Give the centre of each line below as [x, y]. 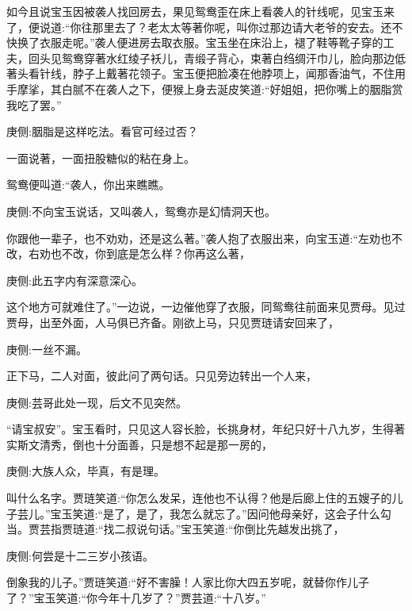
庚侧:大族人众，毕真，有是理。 [86, 471]
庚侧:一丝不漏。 [47, 349]
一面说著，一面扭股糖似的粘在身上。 [101, 158]
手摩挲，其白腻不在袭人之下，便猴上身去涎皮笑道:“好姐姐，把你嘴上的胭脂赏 [205, 88]
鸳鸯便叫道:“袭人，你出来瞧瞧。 [88, 184]
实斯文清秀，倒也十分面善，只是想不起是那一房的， [139, 444]
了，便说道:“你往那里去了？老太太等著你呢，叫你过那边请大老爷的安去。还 [199, 27]
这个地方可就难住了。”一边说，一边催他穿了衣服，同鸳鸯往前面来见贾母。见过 [206, 307]
